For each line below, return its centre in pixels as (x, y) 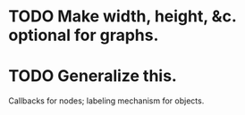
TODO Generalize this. (93, 76)
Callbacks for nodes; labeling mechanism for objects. (106, 101)
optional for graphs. (84, 35)
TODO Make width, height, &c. (122, 16)
